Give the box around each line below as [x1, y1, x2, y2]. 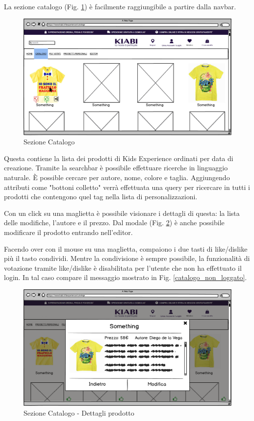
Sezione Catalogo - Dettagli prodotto [24, 407, 134, 418]
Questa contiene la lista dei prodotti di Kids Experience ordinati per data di [4, 153, 233, 163]
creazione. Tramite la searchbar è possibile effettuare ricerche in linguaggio [4, 163, 228, 173]
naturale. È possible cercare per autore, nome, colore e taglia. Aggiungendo [4, 172, 230, 183]
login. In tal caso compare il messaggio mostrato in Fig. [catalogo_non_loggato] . [4, 272, 247, 282]
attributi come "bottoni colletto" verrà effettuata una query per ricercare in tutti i [4, 182, 250, 192]
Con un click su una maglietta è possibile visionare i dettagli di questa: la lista [4, 208, 240, 218]
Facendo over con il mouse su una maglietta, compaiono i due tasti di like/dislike [4, 243, 248, 254]
